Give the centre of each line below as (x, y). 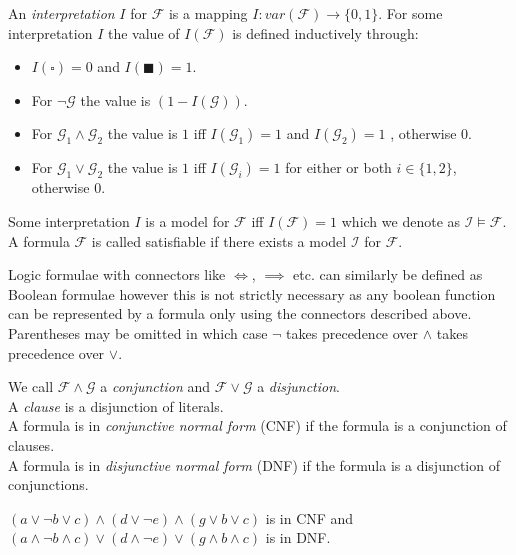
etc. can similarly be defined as (388, 274)
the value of (143, 32)
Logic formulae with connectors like (117, 274)
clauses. (31, 444)
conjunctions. (48, 484)
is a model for (187, 220)
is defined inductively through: (325, 32)
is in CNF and (309, 517)
